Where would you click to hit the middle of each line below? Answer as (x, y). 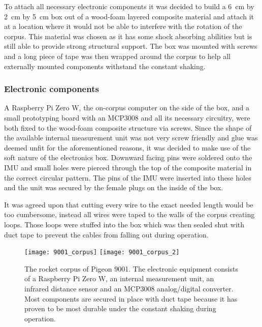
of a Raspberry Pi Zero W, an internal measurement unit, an (119, 278)
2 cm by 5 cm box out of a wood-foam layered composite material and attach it (129, 16)
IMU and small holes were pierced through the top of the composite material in (128, 167)
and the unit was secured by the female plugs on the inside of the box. (114, 187)
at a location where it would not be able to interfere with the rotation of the (123, 26)
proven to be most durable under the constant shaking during (120, 308)
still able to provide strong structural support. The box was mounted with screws (131, 46)
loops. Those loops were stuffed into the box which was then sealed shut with (124, 224)
